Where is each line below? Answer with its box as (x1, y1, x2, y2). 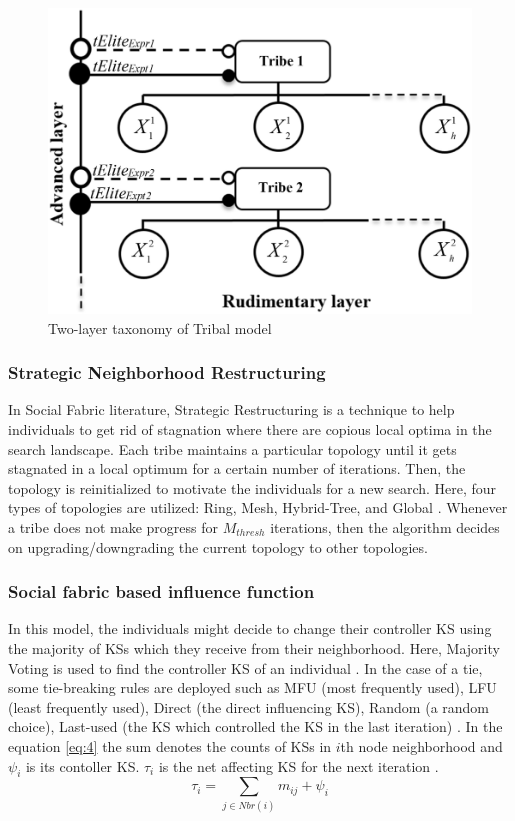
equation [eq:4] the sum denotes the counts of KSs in (8, 735, 332, 756)
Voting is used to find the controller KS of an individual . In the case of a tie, (8, 657, 483, 678)
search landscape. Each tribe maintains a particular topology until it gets (8, 438, 457, 459)
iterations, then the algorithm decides (270, 516, 500, 537)
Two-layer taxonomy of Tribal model (48, 317, 272, 338)
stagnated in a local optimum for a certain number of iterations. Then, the (8, 458, 466, 479)
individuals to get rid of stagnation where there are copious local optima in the (8, 418, 492, 439)
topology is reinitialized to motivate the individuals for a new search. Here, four (8, 477, 497, 498)
